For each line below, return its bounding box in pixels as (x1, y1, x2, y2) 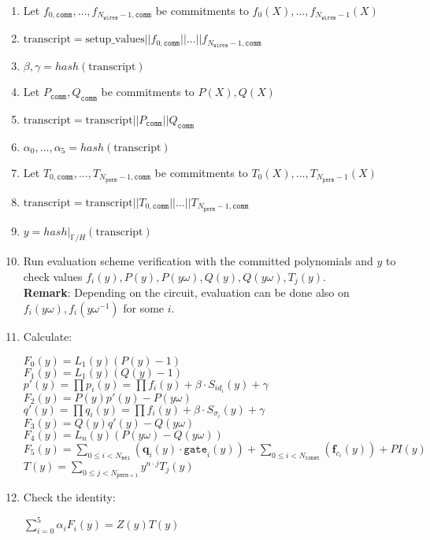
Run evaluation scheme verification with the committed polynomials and (23, 253, 373, 269)
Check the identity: (23, 489, 116, 505)
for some (123, 299, 165, 316)
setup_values (85, 34, 145, 46)
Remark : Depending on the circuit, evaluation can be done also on (23, 284, 350, 301)
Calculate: (23, 327, 72, 344)
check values (23, 268, 83, 284)
